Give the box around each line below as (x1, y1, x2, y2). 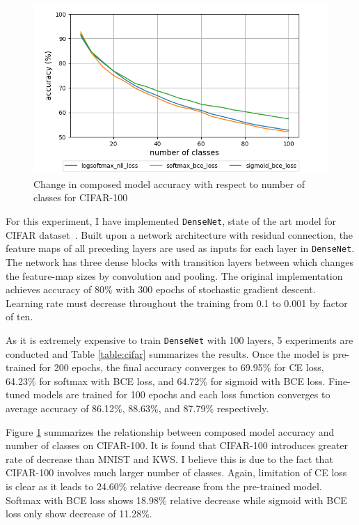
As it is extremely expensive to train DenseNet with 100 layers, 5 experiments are (6, 332, 353, 347)
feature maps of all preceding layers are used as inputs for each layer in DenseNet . (6, 241, 355, 256)
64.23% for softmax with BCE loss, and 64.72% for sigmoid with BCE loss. (6, 373, 326, 388)
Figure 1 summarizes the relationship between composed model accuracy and (6, 424, 335, 439)
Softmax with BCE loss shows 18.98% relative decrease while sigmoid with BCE (6, 492, 347, 507)
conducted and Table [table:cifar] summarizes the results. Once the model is (6, 346, 330, 361)
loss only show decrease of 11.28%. (6, 506, 152, 521)
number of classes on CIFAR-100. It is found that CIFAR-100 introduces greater (6, 438, 349, 453)
